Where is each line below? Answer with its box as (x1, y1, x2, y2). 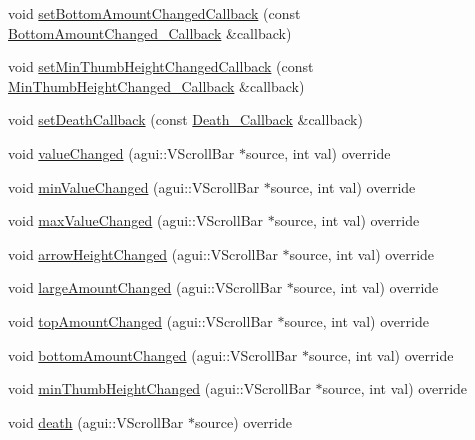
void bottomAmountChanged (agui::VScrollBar (8, 344, 298, 365)
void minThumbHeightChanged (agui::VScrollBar (8, 378, 311, 399)
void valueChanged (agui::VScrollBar (8, 142, 235, 163)
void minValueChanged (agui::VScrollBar (8, 176, 260, 197)
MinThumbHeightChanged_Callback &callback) (8, 75, 305, 96)
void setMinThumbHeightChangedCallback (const (8, 56, 314, 77)
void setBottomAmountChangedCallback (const (8, 3, 301, 23)
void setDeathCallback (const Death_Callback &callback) (8, 109, 363, 130)
